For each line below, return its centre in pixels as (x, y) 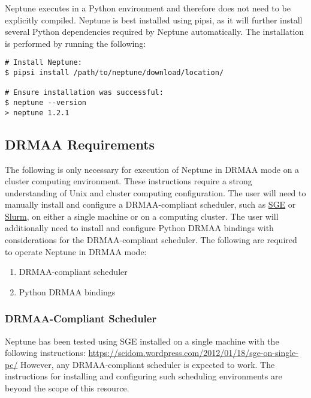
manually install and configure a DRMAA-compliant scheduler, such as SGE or (150, 204)
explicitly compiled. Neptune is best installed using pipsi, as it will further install (154, 20)
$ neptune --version (46, 103)
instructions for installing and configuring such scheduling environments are (144, 376)
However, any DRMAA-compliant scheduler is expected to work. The (148, 364)
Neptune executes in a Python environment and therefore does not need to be (148, 8)
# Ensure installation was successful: (84, 93)
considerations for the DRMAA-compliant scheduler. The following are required (151, 240)
